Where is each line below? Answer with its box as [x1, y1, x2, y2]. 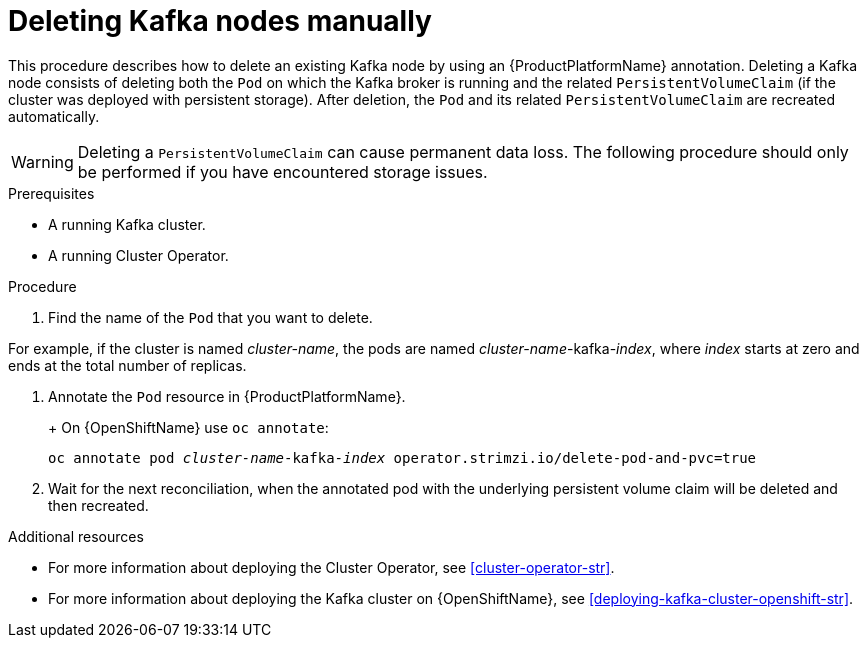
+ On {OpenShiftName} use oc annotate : [48, 418, 329, 436]
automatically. [8, 107, 100, 125]
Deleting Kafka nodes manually [8, 4, 432, 38]
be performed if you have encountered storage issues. [77, 161, 488, 182]
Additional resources [8, 527, 144, 545]
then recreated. [48, 496, 149, 514]
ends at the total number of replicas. [8, 356, 247, 374]
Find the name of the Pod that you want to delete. [48, 308, 373, 326]
